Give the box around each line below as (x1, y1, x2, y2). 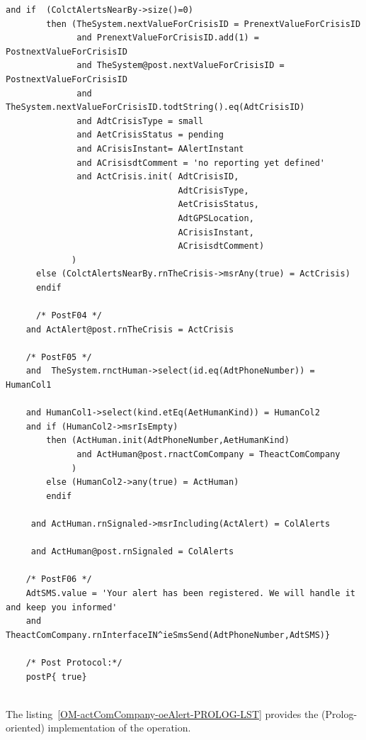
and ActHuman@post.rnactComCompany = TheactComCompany (76, 449, 341, 459)
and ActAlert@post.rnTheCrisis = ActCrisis (25, 324, 234, 335)
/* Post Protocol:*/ (25, 657, 122, 668)
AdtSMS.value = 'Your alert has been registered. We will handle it (25, 588, 355, 598)
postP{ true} (25, 671, 87, 682)
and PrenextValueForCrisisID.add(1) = (76, 33, 259, 43)
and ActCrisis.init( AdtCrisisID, (76, 172, 239, 182)
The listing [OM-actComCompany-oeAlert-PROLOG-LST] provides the (6, 706, 319, 721)
